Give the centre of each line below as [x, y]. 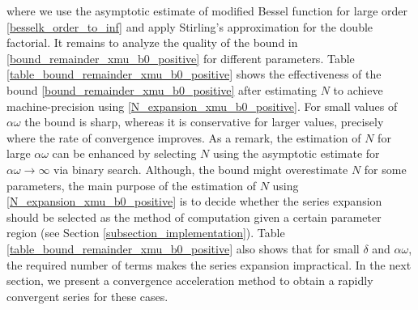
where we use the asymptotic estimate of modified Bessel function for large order [207, 11]
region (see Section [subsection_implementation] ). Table [146, 233]
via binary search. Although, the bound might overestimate [201, 169]
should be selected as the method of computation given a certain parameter [194, 217]
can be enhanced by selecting [124, 153]
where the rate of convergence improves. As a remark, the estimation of [184, 137]
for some [385, 169]
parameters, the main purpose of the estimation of [131, 185]
